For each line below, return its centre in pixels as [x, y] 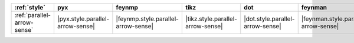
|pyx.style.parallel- [83, 19]
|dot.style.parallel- [269, 19]
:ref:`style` [30, 7]
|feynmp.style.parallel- [147, 19]
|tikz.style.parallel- [211, 19]
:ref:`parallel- [33, 15]
